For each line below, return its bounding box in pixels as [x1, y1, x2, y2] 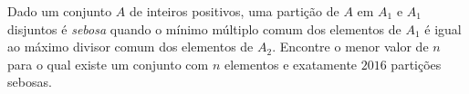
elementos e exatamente [224, 54, 358, 73]
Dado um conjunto [7, 2, 112, 20]
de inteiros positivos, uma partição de [129, 2, 339, 20]
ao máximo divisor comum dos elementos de [7, 37, 254, 56]
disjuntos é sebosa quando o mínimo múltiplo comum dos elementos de [7, 19, 401, 38]
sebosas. [7, 72, 52, 91]
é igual [424, 19, 462, 38]
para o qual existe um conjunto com [7, 54, 209, 73]
